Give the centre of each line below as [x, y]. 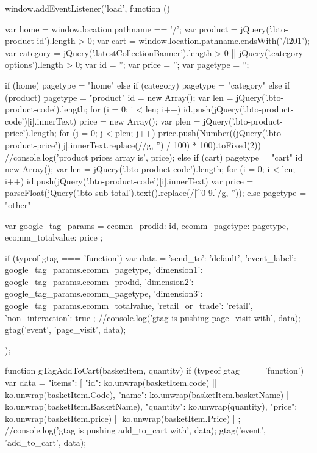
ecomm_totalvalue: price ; [54, 237]
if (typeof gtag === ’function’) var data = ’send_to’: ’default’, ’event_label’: [151, 257]
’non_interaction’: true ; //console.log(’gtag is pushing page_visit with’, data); [153, 317]
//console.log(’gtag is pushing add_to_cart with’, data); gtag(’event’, [135, 430]
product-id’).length [40, 41]
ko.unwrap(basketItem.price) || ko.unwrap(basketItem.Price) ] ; [123, 418]
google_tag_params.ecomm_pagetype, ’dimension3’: [104, 293]
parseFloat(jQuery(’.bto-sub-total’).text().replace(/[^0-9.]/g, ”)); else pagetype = [156, 193]
